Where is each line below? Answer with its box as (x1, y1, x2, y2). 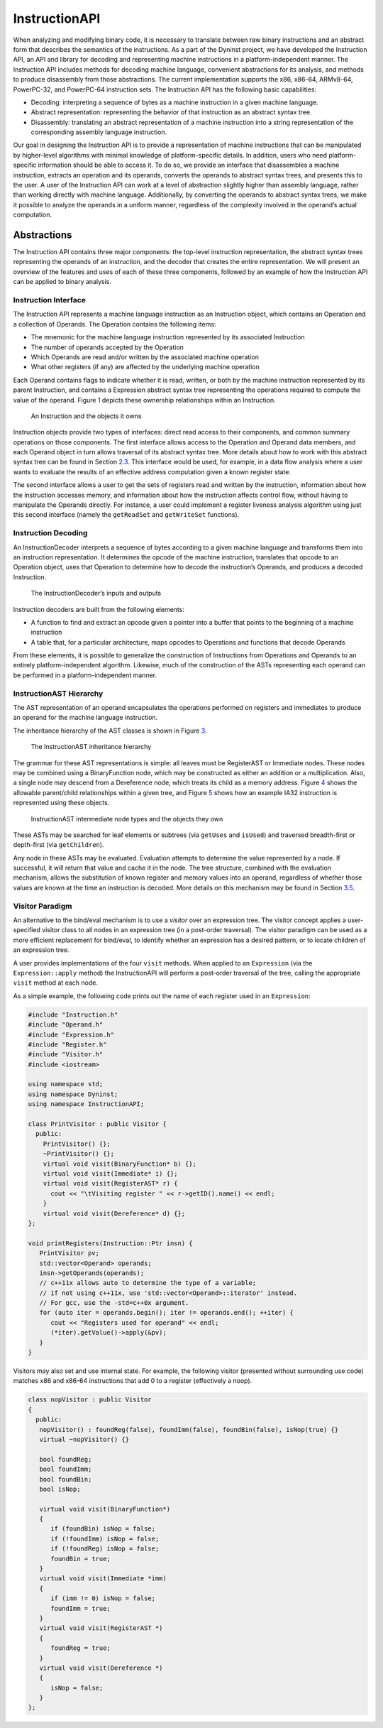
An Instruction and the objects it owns (30, 412, 142, 420)
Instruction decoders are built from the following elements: (13, 605, 184, 613)
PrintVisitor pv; (39, 1249, 99, 1257)
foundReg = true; (50, 1644, 111, 1652)
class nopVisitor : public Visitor (28, 1396, 152, 1404)
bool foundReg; (39, 1455, 92, 1463)
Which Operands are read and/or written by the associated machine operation (30, 352, 259, 361)
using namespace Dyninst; (28, 1090, 118, 1098)
